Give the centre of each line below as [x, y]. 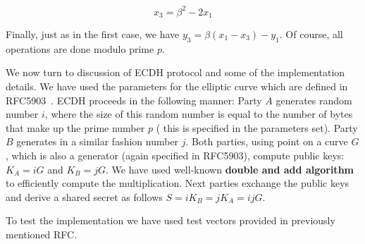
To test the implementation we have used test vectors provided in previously [171, 220]
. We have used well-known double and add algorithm [230, 169]
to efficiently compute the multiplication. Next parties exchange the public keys [178, 183]
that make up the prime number [75, 127]
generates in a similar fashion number [98, 141]
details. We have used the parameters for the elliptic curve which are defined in [177, 86]
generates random [314, 100]
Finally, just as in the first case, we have [93, 33]
